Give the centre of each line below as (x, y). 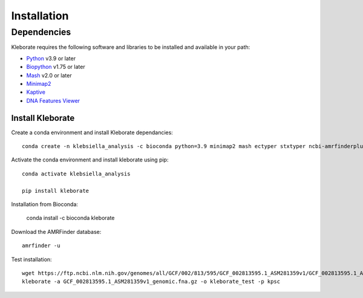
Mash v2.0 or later (49, 75)
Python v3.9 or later (51, 58)
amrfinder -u (41, 246)
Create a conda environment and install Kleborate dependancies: (92, 132)
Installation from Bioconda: (45, 204)
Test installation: (31, 259)
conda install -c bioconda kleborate (70, 218)
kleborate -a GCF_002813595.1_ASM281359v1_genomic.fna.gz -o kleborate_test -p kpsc (151, 282)
